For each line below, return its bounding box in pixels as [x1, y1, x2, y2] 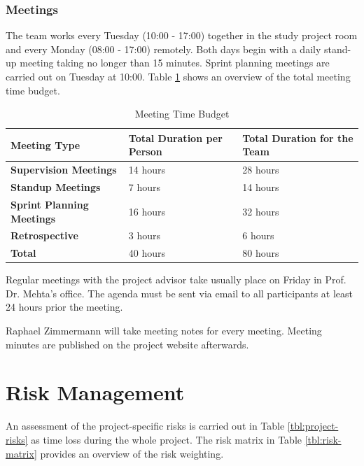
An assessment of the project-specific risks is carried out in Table [6, 418, 285, 433]
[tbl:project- [287, 418, 339, 433]
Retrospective [10, 228, 78, 243]
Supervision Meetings [10, 162, 117, 177]
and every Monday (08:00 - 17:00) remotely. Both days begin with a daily [6, 41, 321, 56]
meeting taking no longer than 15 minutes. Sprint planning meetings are [20, 55, 330, 70]
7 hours [128, 180, 161, 195]
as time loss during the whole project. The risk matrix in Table [31, 432, 302, 446]
